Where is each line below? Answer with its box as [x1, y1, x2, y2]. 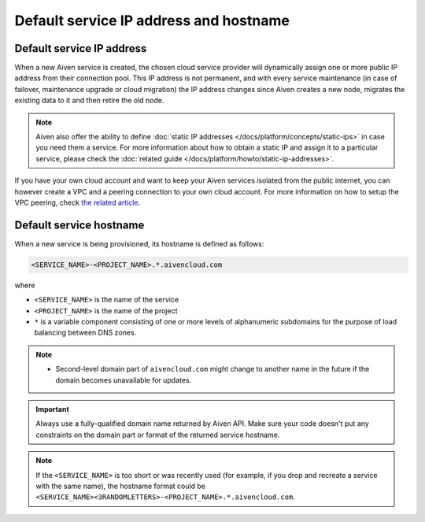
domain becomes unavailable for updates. [55, 375, 192, 385]
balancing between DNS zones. [34, 328, 137, 338]
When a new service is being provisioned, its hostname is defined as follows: [14, 239, 264, 248]
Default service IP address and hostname [14, 12, 290, 29]
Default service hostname [14, 218, 145, 231]
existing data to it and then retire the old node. [14, 95, 164, 106]
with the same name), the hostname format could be [35, 481, 206, 491]
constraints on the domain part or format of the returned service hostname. [35, 430, 280, 439]
